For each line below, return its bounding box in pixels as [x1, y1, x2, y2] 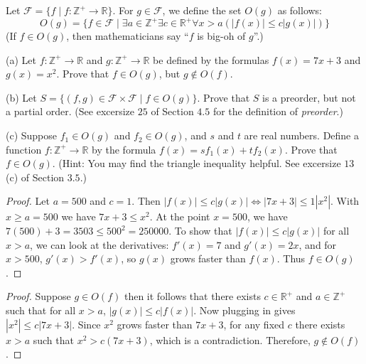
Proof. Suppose [6, 289, 71, 304]
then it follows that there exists [124, 289, 261, 304]
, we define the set [162, 3, 242, 17]
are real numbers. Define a [244, 128, 359, 143]
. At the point [149, 209, 210, 224]
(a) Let [6, 52, 36, 67]
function [6, 141, 42, 156]
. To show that [168, 223, 232, 238]
